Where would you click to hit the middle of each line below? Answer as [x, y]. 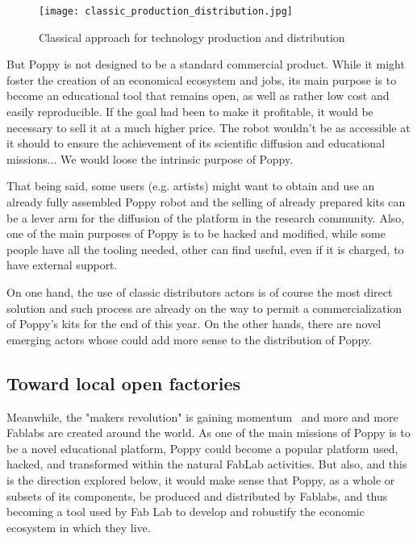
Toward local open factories [124, 383]
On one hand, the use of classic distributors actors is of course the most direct [200, 291]
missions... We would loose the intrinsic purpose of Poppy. [150, 158]
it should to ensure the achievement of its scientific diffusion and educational [196, 143]
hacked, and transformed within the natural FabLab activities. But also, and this [207, 464]
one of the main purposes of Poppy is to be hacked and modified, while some [196, 233]
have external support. [62, 265]
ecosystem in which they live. [79, 527]
